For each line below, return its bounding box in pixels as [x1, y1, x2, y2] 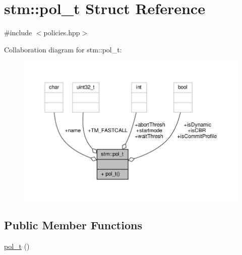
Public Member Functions [4, 217, 142, 233]
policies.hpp [43, 27, 80, 38]
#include [4, 27, 32, 38]
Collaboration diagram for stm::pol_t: [4, 44, 122, 54]
